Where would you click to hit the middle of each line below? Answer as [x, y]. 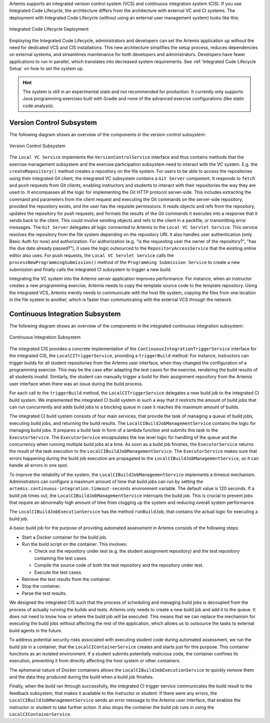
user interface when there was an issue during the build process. [76, 384]
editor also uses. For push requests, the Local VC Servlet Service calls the [91, 255]
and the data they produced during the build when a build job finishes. [81, 677]
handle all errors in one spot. [39, 465]
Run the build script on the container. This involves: [74, 544]
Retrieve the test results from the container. [66, 579]
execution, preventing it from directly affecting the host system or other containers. [95, 661]
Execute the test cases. [58, 572]
